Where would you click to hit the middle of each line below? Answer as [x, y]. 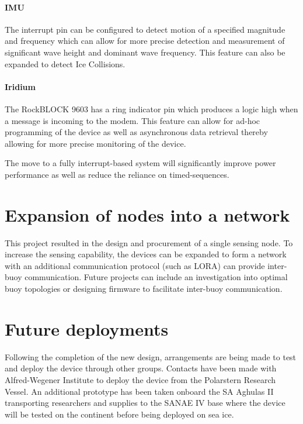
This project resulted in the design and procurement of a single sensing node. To [149, 242]
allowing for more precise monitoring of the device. [95, 143]
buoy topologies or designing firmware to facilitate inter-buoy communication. [144, 289]
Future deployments [87, 328]
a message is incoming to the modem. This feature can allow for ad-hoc [133, 120]
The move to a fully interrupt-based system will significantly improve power [140, 163]
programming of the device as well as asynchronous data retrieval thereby [136, 132]
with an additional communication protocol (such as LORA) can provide [135, 265]
